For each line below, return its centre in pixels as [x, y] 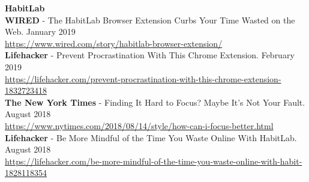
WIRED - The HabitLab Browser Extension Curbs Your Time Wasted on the [150, 20]
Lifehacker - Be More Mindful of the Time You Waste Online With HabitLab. [151, 137]
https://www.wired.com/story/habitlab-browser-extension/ [114, 43]
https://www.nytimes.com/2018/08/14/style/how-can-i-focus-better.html [139, 125]
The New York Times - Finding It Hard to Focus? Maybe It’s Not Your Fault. [155, 102]
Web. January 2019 [40, 32]
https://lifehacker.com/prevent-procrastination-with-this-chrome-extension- [143, 78]
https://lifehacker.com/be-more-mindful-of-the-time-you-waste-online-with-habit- [154, 161]
